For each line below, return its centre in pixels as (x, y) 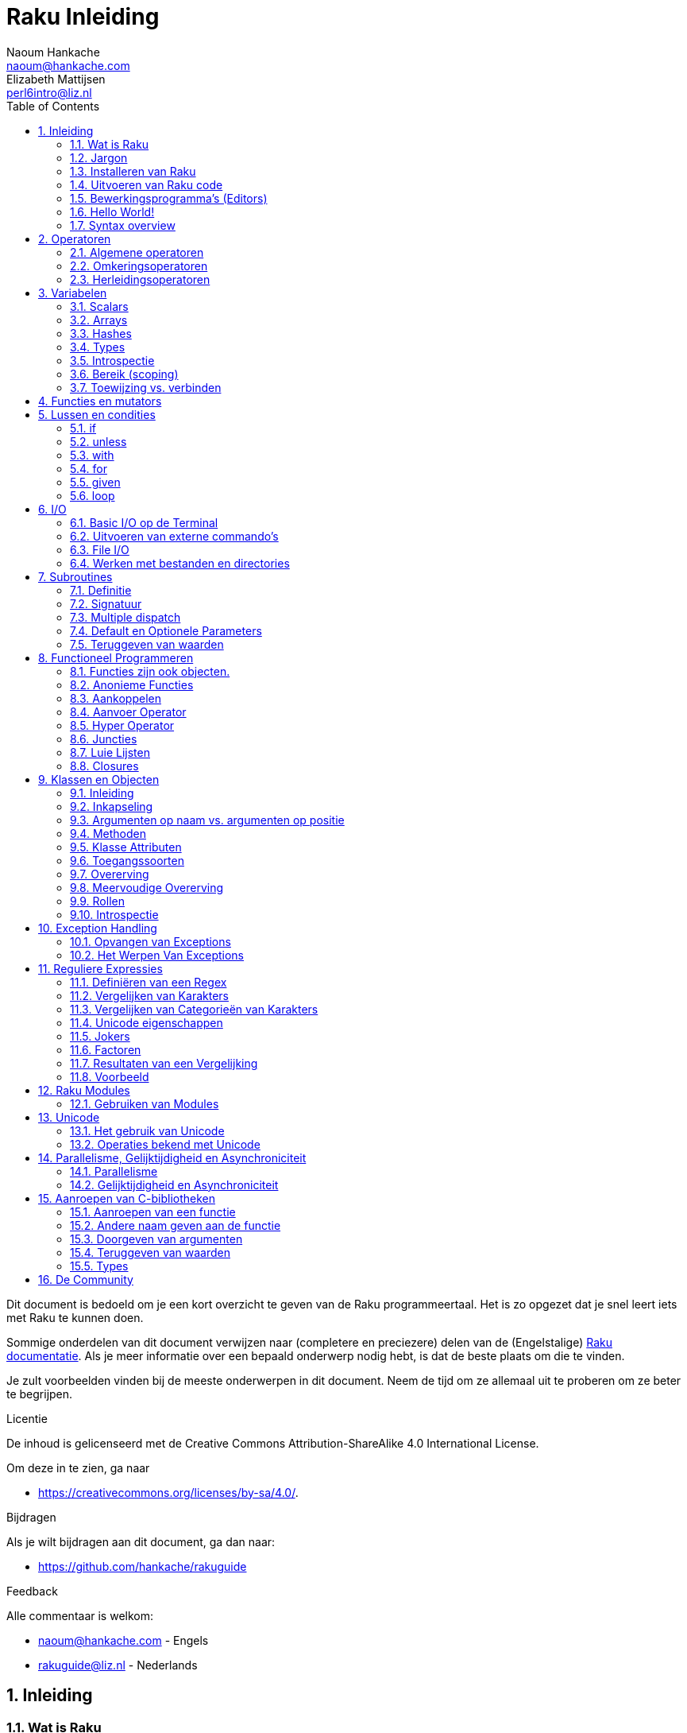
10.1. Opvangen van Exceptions (151, 941)
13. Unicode (69, 1117)
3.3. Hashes (101, 333)
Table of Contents (53, 106)
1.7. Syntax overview (123, 225)
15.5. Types (99, 1266)
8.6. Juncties (104, 739)
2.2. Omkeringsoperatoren (139, 266)
